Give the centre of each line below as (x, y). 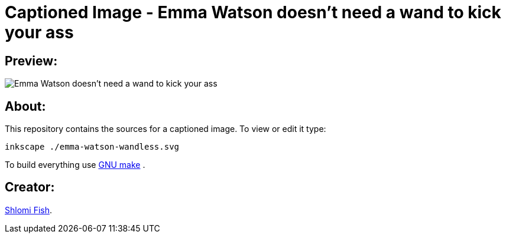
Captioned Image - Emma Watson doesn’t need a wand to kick (253, 12)
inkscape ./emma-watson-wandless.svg (92, 147)
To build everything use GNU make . (75, 165)
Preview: (31, 61)
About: (25, 106)
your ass (39, 32)
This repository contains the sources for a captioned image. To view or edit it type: (166, 129)
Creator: (30, 187)
